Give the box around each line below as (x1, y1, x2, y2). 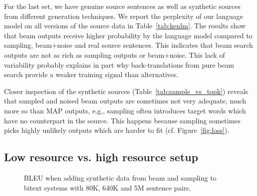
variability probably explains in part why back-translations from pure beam (4, 59, 234, 70)
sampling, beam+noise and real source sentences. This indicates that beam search (4, 40, 253, 50)
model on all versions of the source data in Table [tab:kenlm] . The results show (4, 20, 246, 31)
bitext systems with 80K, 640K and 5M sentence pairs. (24, 182, 191, 193)
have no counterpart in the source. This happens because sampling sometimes (4, 115, 241, 125)
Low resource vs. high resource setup (4, 149, 198, 165)
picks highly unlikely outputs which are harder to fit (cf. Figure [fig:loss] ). (4, 125, 230, 135)
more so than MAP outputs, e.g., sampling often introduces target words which (4, 105, 246, 115)
